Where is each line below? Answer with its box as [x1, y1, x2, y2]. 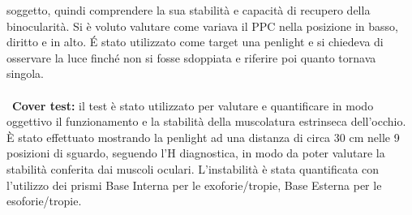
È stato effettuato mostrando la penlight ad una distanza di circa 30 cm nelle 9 [6, 128, 400, 145]
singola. [6, 65, 44, 82]
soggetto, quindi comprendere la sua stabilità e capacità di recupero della [6, 2, 371, 18]
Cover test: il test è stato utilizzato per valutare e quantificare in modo [12, 97, 374, 114]
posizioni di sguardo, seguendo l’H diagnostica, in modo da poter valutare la [6, 144, 385, 161]
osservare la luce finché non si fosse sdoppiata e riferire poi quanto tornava [6, 49, 376, 66]
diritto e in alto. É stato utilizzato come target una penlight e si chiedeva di [6, 33, 384, 50]
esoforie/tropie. [6, 192, 82, 209]
